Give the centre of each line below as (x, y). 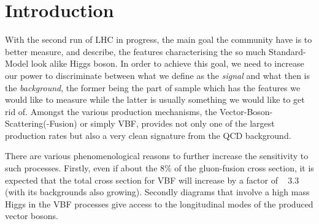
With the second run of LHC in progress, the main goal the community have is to (159, 39)
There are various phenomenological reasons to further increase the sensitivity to (157, 156)
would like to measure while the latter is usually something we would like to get (155, 99)
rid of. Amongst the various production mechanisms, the (111, 111)
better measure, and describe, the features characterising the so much (136, 51)
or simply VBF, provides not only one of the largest (177, 123)
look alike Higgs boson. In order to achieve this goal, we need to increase (167, 63)
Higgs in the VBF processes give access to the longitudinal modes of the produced (159, 203)
